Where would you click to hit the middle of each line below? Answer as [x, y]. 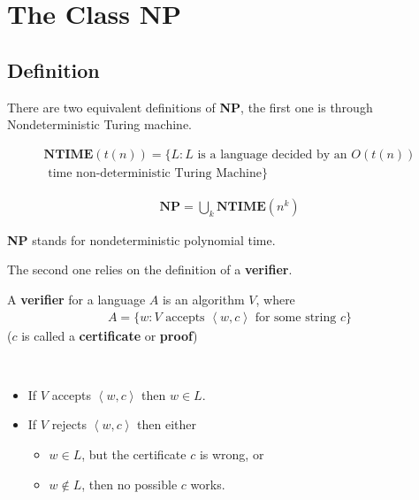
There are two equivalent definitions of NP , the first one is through [190, 107]
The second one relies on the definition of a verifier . [150, 269]
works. [208, 484]
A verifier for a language [76, 300]
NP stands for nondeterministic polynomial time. [141, 239]
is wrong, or [232, 454]
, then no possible [130, 484]
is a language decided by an [272, 154]
